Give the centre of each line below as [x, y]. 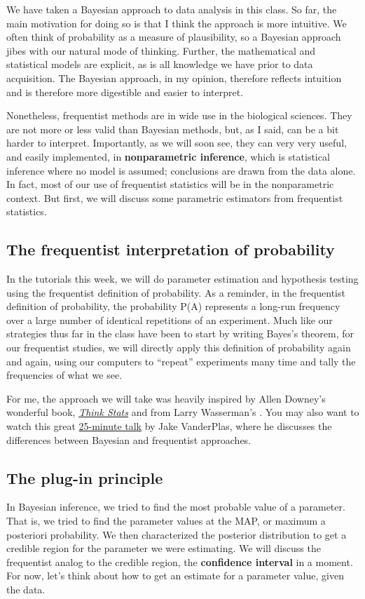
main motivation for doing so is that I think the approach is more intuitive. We [177, 23]
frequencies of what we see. [64, 375]
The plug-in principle [85, 477]
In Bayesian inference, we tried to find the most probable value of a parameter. [176, 507]
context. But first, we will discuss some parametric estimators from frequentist [175, 197]
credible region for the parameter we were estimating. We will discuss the [164, 548]
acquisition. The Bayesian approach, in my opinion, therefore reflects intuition [174, 78]
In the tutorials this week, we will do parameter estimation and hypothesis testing [182, 279]
